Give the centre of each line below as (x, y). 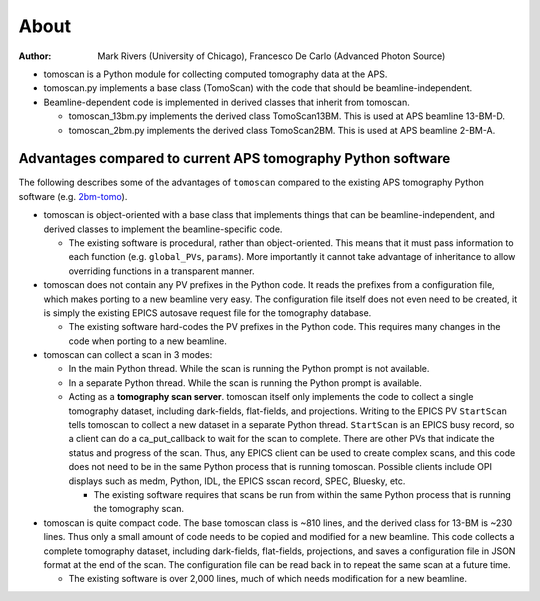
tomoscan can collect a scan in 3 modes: (128, 355)
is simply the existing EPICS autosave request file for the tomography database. (207, 312)
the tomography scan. (139, 509)
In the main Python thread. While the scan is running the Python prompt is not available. (249, 369)
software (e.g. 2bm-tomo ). (73, 196)
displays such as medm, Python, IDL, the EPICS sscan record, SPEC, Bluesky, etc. (237, 481)
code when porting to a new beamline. (147, 341)
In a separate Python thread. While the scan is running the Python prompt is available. (245, 382)
